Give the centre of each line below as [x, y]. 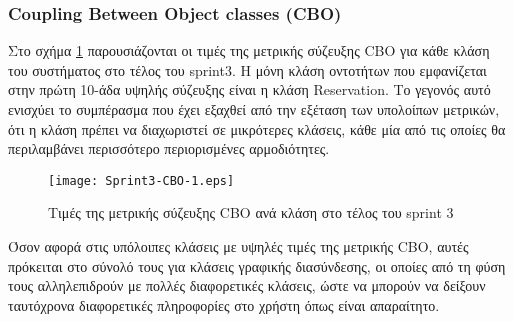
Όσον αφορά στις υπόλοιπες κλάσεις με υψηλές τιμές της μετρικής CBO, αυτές [238, 246]
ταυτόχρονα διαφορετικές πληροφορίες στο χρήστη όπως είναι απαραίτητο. [224, 304]
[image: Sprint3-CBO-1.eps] [141, 180]
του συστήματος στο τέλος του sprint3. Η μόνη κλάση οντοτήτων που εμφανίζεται [247, 69]
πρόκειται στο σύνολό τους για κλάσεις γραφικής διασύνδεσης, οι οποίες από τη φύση [257, 265]
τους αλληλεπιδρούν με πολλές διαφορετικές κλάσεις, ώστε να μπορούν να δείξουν [247, 285]
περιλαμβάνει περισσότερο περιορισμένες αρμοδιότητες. [169, 148]
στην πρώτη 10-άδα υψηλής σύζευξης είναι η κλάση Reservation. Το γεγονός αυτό [249, 89]
